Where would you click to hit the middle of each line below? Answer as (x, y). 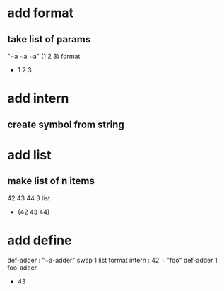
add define (40, 240)
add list (29, 155)
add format (41, 13)
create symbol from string (66, 124)
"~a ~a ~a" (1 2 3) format (44, 56)
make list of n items (51, 181)
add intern (38, 99)
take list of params (49, 39)
